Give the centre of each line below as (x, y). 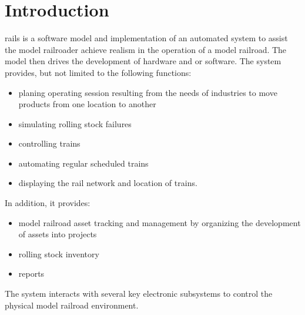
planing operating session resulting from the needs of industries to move (148, 92)
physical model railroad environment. (72, 305)
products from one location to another (87, 104)
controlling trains (49, 143)
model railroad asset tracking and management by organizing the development (160, 222)
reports (31, 273)
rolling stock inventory (59, 253)
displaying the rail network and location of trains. (108, 183)
